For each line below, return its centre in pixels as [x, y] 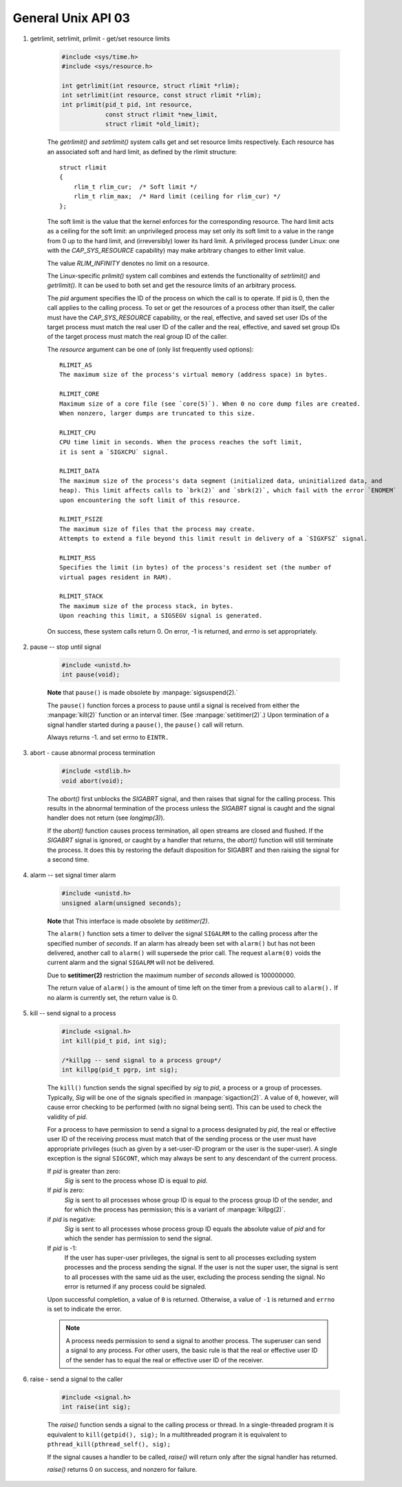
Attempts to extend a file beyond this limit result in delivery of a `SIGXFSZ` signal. [214, 539]
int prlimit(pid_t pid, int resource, [127, 105]
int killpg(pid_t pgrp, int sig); [120, 1070]
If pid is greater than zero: [84, 1171]
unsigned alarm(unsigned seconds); [121, 903]
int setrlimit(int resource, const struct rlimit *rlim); [161, 95]
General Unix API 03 [72, 18]
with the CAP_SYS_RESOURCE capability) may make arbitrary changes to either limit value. [176, 251]
